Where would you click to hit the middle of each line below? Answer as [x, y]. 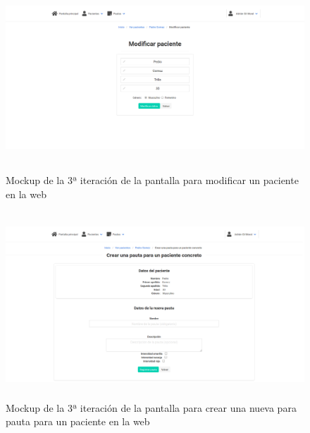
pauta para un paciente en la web [78, 421]
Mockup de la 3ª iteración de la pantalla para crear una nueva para [151, 407]
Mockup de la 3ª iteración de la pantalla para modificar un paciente [152, 180]
